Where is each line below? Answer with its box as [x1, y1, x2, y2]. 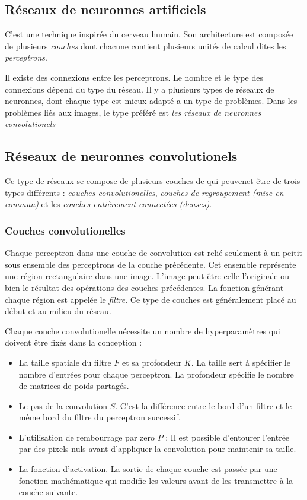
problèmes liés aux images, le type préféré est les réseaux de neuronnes [5, 106, 261, 118]
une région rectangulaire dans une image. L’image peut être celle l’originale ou [5, 270, 289, 282]
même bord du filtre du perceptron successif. [18, 411, 181, 423]
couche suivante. [18, 486, 78, 498]
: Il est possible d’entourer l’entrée [165, 431, 290, 443]
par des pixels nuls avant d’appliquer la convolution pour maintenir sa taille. [18, 442, 296, 455]
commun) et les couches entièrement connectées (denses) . [5, 198, 212, 210]
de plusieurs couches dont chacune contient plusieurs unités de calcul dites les [5, 39, 286, 52]
